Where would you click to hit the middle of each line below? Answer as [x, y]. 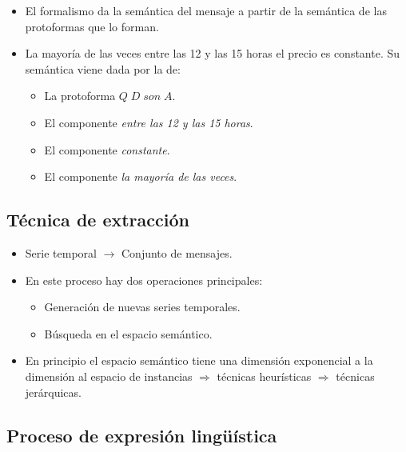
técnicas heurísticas [264, 376]
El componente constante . [107, 149]
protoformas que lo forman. [92, 26]
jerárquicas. [53, 392]
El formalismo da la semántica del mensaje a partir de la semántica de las [206, 10]
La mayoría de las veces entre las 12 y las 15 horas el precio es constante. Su [213, 53]
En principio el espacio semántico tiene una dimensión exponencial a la [199, 360]
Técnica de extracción [98, 220]
